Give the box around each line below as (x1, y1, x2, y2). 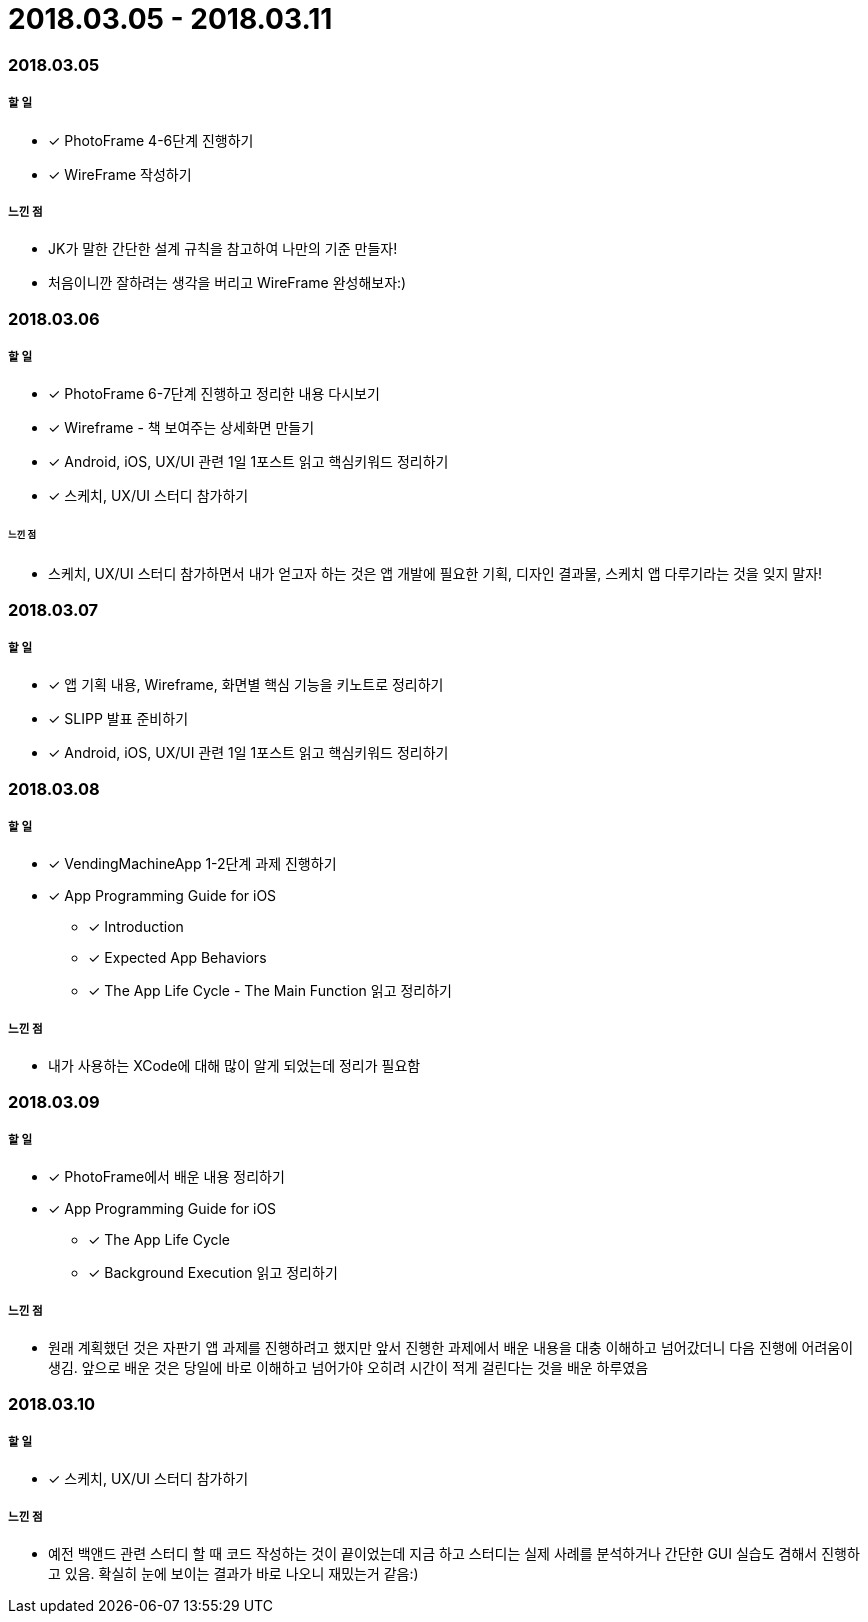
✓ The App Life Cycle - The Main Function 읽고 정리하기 (88, 982, 452, 1000)
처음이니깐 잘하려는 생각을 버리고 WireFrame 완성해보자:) (48, 274, 407, 292)
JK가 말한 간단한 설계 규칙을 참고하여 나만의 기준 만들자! (48, 240, 398, 258)
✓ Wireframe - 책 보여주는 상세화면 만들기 (48, 419, 315, 437)
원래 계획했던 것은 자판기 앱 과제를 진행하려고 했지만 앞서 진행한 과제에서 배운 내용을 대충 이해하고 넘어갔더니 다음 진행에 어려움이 (48, 1339, 854, 1357)
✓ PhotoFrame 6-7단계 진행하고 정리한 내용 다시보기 (48, 385, 380, 403)
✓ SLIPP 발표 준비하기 (48, 710, 189, 728)
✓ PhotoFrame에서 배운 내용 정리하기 (48, 1168, 285, 1186)
